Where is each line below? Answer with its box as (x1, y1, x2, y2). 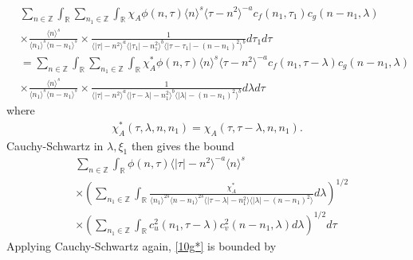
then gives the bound (131, 137, 234, 153)
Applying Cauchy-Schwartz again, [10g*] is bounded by (6, 237, 277, 254)
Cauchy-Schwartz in (6, 137, 104, 153)
